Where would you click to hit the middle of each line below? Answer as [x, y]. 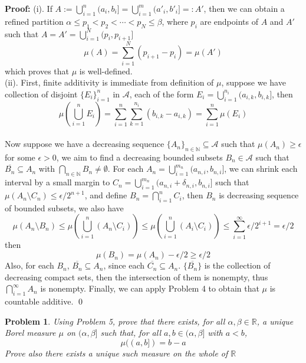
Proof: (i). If [29, 8]
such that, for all [131, 333]
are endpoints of [229, 21]
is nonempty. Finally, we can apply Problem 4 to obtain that [150, 288]
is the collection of [237, 265]
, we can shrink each [261, 169]
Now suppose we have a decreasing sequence [85, 144]
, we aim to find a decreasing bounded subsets [139, 157]
